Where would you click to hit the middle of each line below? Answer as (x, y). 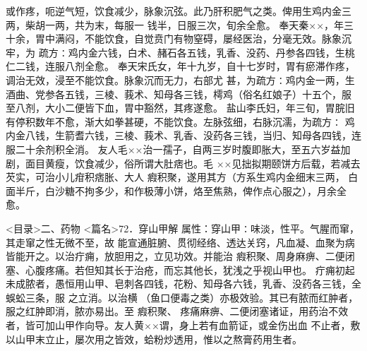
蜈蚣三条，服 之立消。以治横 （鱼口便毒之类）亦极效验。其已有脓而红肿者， (182, 297)
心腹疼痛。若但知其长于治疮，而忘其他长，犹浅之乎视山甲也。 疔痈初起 (190, 269)
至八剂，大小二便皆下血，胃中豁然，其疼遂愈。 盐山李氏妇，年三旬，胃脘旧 (180, 108)
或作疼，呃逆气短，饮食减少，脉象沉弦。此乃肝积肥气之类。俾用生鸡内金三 (179, 11)
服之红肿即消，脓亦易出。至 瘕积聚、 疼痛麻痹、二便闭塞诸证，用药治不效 (177, 311)
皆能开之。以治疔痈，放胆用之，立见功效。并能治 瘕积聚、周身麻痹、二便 (175, 256)
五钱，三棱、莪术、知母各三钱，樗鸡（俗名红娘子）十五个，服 (208, 94)
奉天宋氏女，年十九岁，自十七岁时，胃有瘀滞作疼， (236, 66)
